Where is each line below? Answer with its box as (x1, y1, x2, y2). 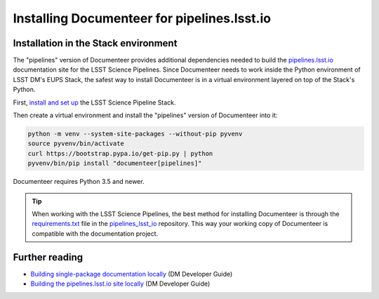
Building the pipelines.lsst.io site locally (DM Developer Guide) (30, 279, 211, 288)
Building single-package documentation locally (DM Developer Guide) (30, 270, 233, 278)
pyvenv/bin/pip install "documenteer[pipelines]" (27, 159, 202, 168)
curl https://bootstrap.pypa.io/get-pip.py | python (27, 149, 213, 157)
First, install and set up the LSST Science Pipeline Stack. (13, 98, 176, 107)
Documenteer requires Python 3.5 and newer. (13, 178, 145, 186)
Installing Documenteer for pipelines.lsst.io (13, 11, 272, 26)
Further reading (13, 251, 84, 263)
